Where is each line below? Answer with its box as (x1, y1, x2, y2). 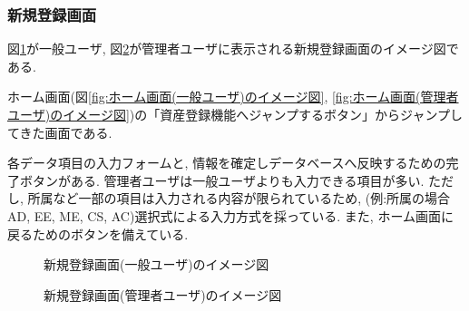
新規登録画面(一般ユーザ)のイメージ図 (44, 255, 269, 274)
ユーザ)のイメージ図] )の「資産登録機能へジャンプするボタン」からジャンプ (7, 105, 450, 123)
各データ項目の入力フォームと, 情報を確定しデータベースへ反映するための (7, 153, 446, 172)
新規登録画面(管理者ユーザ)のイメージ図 (44, 285, 282, 304)
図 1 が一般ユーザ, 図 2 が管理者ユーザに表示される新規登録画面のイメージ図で (7, 39, 459, 58)
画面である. (44, 122, 112, 141)
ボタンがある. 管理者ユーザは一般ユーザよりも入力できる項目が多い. (19, 170, 425, 190)
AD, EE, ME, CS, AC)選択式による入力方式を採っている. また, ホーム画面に (7, 206, 454, 225)
